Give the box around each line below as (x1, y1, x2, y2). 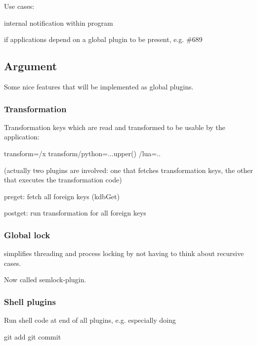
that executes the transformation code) (4, 174, 122, 185)
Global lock (4, 228, 50, 241)
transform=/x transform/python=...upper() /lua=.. (4, 148, 161, 158)
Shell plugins (4, 295, 56, 307)
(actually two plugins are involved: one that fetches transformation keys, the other (4, 165, 253, 175)
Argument (4, 58, 57, 74)
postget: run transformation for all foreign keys (4, 208, 146, 218)
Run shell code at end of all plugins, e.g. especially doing (4, 315, 176, 325)
